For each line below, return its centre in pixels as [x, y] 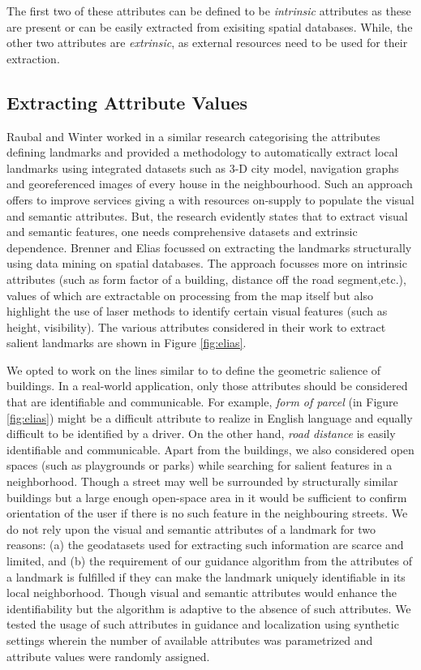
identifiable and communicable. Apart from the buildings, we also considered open [210, 449]
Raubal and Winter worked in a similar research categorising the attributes [193, 136]
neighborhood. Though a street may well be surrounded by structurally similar [202, 481]
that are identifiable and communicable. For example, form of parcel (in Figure [202, 402]
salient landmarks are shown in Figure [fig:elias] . [127, 343]
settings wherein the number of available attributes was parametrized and [190, 640]
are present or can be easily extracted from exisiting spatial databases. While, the [210, 26]
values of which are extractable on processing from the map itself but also [190, 295]
